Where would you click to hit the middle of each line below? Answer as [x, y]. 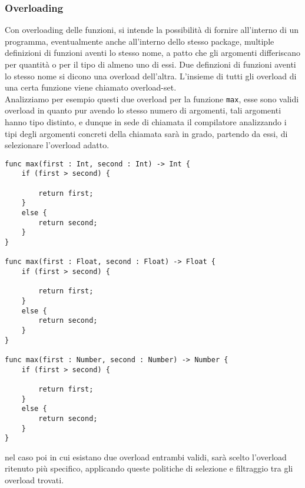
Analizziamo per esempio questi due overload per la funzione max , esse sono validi [152, 98]
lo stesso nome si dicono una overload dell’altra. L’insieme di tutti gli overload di [151, 76]
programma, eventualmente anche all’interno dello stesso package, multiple [140, 41]
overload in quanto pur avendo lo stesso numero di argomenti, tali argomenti [143, 110]
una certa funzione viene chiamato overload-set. [91, 87]
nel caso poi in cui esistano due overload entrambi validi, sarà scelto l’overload [146, 457]
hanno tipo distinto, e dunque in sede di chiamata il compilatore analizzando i [146, 122]
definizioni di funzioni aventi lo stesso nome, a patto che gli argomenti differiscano [153, 53]
